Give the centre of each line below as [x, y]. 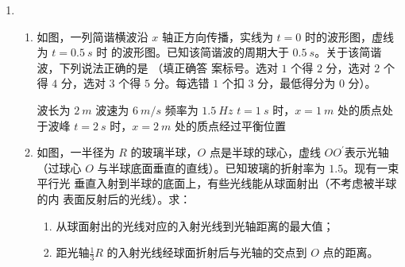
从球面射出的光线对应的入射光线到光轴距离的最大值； [195, 225]
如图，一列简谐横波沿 [93, 36]
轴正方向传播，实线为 [217, 36]
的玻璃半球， [164, 152]
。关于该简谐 [348, 52]
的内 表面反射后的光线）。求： [114, 198]
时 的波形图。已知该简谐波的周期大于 [193, 52]
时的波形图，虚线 [349, 36]
